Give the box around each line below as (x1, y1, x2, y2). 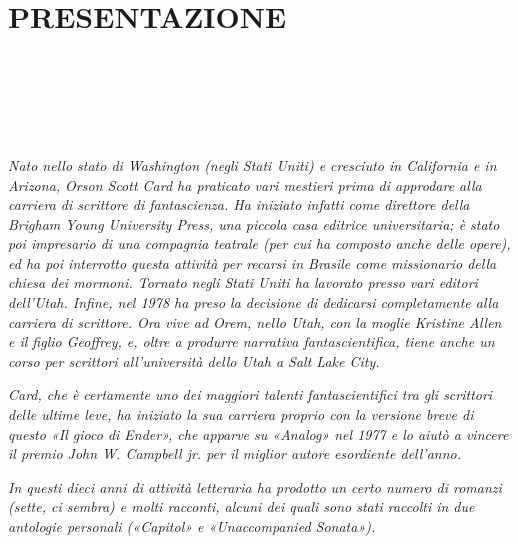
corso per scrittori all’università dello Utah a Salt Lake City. (8, 350, 380, 371)
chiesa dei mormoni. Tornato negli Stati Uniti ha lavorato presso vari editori (8, 272, 478, 293)
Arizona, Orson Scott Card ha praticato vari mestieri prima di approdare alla (8, 174, 482, 195)
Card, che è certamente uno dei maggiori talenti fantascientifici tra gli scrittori (8, 384, 493, 405)
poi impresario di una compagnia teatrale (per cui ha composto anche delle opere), (8, 233, 511, 254)
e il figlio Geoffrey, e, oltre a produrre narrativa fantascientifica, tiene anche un (8, 331, 495, 352)
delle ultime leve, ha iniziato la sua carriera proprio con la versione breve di (8, 404, 474, 425)
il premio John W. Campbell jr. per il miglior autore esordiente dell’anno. (8, 443, 461, 464)
